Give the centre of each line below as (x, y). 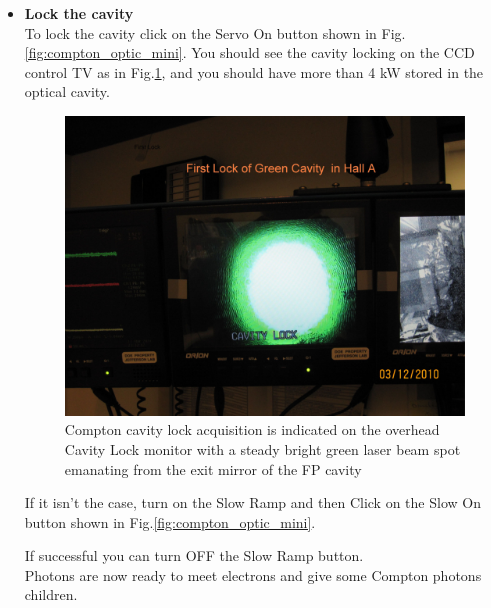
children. (51, 594)
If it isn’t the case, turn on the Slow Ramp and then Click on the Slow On (252, 502)
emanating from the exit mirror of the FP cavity (213, 468)
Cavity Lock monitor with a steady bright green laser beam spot (262, 448)
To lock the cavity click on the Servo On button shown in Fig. (215, 32)
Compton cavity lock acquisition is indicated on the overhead (252, 429)
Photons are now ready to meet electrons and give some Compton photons (253, 574)
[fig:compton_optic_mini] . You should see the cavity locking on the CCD (249, 52)
